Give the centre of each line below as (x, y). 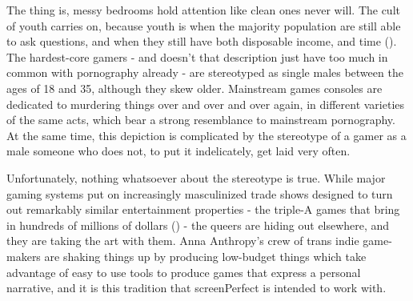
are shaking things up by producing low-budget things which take (205, 256)
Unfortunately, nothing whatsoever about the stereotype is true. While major (196, 177)
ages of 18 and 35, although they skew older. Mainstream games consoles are (194, 88)
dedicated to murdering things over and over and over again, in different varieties (206, 104)
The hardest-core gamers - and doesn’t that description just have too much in (197, 56)
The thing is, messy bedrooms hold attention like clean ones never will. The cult (203, 10)
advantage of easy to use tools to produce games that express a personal (184, 272)
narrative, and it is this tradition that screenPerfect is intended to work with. (196, 288)
